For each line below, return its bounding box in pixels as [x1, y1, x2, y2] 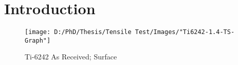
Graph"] [25, 37, 51, 44]
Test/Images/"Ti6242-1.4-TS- [135, 28, 235, 36]
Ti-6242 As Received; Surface [25, 51, 117, 62]
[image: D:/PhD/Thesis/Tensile [25, 28, 132, 36]
